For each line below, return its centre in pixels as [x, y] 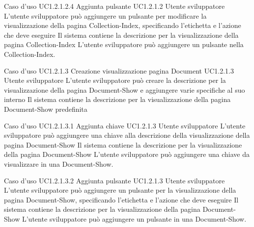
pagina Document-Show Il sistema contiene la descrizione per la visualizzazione [123, 144]
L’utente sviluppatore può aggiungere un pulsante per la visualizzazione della [120, 190]
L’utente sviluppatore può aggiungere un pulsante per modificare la [105, 15]
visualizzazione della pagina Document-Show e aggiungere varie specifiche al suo [125, 89]
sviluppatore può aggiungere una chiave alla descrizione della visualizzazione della [127, 135]
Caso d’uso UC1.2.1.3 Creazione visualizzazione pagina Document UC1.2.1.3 [119, 70]
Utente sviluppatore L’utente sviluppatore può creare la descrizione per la [115, 80]
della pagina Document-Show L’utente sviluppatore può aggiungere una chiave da [127, 154]
